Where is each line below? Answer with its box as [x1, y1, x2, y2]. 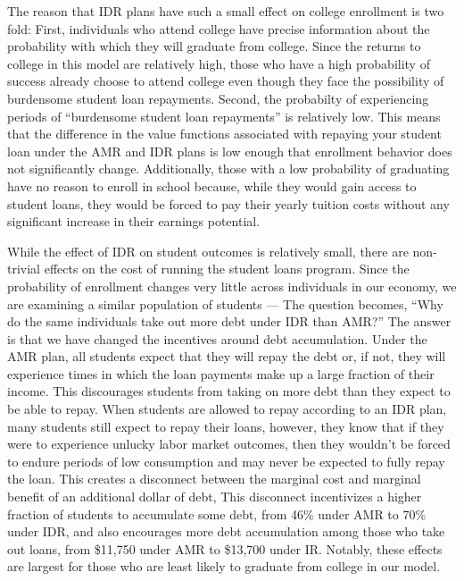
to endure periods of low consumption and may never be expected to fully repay [7, 451, 445, 470]
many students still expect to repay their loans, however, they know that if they [7, 417, 444, 435]
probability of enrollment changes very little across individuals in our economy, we [7, 276, 457, 295]
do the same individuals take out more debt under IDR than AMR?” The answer [7, 312, 452, 331]
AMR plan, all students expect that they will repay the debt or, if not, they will [7, 347, 446, 366]
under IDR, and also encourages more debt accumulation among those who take [7, 522, 445, 541]
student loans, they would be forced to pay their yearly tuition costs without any [7, 194, 450, 213]
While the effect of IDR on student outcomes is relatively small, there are [7, 241, 409, 260]
